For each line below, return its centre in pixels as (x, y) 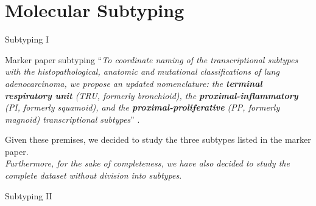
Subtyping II (29, 195)
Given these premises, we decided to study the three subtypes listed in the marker (158, 139)
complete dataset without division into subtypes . (93, 175)
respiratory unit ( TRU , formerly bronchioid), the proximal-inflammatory (152, 95)
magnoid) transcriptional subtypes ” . (72, 119)
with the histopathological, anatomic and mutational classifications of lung (142, 71)
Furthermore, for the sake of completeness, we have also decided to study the (147, 163)
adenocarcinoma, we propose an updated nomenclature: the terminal (134, 83)
